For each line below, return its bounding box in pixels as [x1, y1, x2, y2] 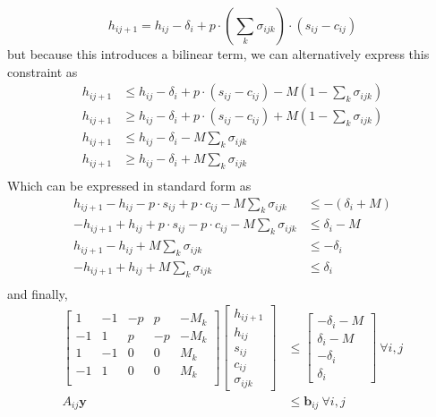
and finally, [7, 284, 68, 302]
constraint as [7, 62, 78, 81]
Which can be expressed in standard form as [7, 175, 252, 194]
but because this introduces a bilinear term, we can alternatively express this [7, 45, 430, 63]
